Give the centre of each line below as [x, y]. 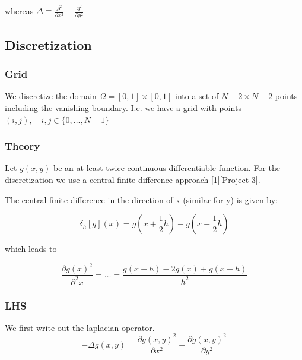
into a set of [197, 96]
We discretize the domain [51, 96]
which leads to [31, 249]
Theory [23, 146]
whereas [19, 11]
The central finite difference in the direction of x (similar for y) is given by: [142, 199]
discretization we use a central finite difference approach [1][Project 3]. [133, 179]
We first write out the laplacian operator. [80, 327]
